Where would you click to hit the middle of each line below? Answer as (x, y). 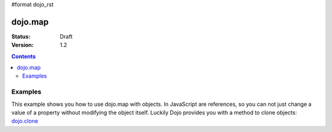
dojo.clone (25, 121)
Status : (21, 36)
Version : (22, 45)
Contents (24, 56)
